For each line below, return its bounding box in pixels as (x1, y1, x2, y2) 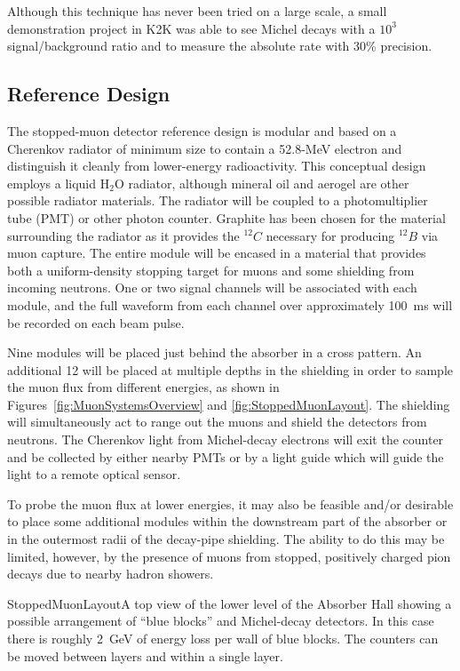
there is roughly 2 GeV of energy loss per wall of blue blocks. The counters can (7, 629, 439, 648)
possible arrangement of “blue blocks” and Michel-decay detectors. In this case (7, 611, 434, 630)
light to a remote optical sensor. (7, 465, 181, 483)
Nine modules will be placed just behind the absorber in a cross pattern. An (7, 343, 422, 362)
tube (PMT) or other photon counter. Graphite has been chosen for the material (7, 208, 446, 227)
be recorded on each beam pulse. (7, 313, 185, 332)
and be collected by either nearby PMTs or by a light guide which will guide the (7, 447, 444, 466)
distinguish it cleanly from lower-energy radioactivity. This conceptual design (7, 156, 426, 175)
